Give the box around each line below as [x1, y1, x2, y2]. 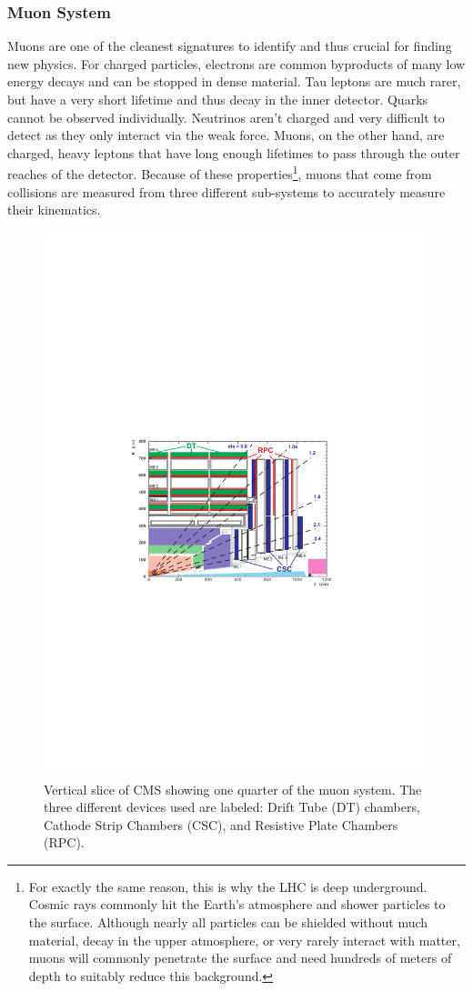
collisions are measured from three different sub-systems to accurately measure [7, 182, 446, 201]
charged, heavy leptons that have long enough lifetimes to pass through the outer [7, 143, 460, 162]
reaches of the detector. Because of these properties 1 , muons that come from [7, 162, 432, 184]
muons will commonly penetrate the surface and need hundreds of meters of [28, 948, 452, 967]
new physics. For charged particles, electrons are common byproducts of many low [7, 54, 466, 73]
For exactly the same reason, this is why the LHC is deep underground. [28, 876, 428, 896]
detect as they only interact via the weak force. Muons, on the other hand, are [7, 125, 445, 145]
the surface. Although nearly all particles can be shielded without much [28, 913, 428, 932]
